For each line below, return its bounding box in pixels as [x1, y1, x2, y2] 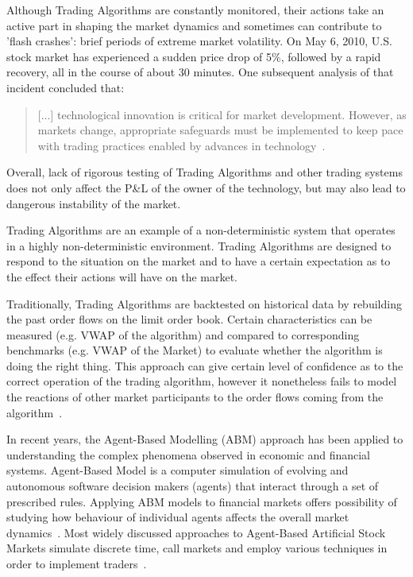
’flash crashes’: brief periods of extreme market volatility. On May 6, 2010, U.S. [6, 33, 392, 49]
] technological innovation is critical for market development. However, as [50, 106, 407, 122]
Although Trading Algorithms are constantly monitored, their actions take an [6, 2, 384, 17]
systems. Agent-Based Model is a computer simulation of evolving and [6, 462, 349, 478]
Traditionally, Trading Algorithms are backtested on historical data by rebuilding [6, 295, 402, 312]
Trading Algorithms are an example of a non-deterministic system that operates [6, 222, 396, 238]
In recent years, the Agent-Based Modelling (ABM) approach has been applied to [6, 431, 403, 447]
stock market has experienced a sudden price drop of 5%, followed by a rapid [6, 48, 381, 64]
